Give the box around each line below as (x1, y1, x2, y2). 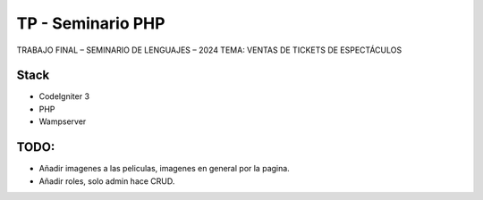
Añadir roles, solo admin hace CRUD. (38, 175, 175, 187)
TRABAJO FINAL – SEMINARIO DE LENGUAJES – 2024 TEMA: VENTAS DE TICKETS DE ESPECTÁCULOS (16, 45, 402, 55)
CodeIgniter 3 (38, 91, 89, 102)
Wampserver (38, 116, 87, 127)
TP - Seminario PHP (16, 13, 165, 33)
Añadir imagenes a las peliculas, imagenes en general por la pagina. (38, 163, 290, 174)
